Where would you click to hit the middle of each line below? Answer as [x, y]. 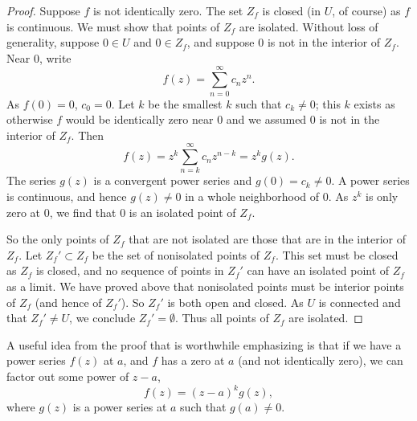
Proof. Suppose [43, 10]
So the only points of [58, 239]
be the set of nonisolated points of [176, 254]
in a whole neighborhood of [252, 196]
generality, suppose [53, 42]
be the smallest [185, 103]
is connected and [360, 302]
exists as [374, 103]
